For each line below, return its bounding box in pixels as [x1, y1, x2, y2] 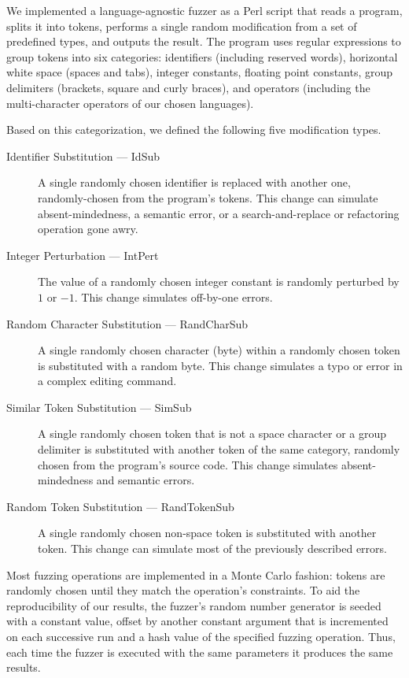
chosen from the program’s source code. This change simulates [38, 456, 338, 472]
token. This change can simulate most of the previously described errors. [38, 540, 387, 557]
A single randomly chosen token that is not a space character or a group [38, 425, 387, 442]
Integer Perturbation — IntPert [6, 246, 159, 263]
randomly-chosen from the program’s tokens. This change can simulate [38, 189, 378, 206]
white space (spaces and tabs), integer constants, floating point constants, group [6, 64, 393, 80]
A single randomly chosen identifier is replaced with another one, [38, 174, 351, 191]
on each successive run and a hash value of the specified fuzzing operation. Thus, [6, 628, 396, 644]
